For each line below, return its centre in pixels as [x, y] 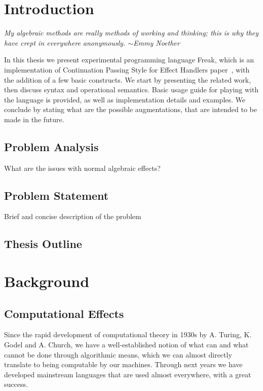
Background [47, 281]
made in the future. [34, 119]
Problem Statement [57, 195]
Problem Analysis [51, 146]
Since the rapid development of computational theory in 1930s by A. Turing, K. [128, 334]
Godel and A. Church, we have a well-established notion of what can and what [126, 345]
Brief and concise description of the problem [73, 216]
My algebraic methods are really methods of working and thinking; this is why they [131, 33]
